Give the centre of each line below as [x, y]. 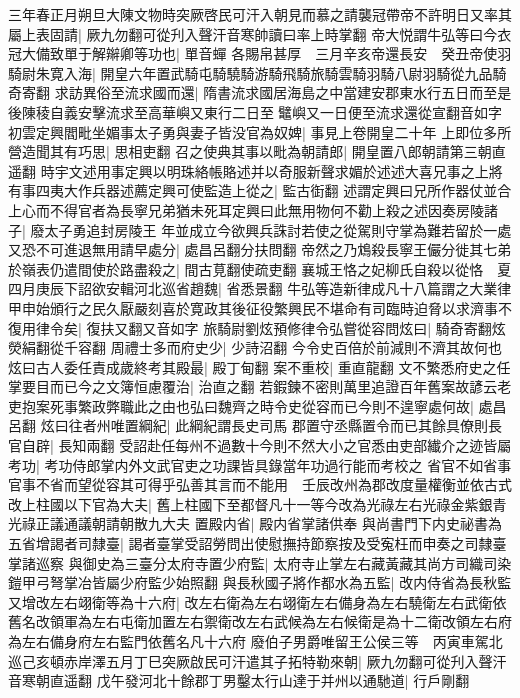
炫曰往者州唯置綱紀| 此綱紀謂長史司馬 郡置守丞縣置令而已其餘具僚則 [264, 425]
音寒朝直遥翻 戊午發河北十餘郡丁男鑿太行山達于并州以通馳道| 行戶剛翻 [239, 680]
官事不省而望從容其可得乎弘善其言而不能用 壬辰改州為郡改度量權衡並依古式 [260, 484]
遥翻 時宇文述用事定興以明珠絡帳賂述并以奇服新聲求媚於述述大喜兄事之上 [248, 170]
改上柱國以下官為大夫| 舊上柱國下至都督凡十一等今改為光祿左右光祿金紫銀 [250, 503]
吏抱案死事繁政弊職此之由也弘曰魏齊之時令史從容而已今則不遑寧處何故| [241, 405]
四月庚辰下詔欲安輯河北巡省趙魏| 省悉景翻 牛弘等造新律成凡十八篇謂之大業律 [260, 288]
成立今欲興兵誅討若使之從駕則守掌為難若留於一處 [350, 229]
